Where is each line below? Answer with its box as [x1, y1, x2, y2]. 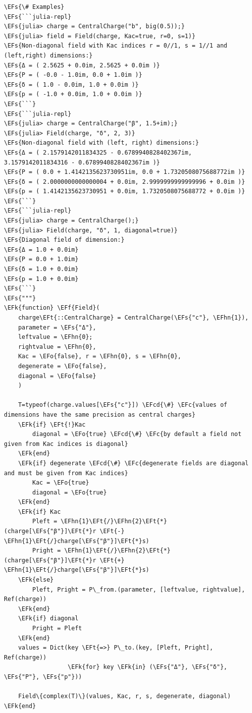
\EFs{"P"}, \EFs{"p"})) [4, 673, 82, 680]
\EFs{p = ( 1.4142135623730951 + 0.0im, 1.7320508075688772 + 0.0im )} [4, 188, 245, 195]
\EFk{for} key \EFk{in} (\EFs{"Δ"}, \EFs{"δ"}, [67, 663, 228, 671]
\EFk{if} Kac [18, 508, 61, 515]
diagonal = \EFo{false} [18, 372, 97, 380]
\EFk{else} [18, 576, 54, 584]
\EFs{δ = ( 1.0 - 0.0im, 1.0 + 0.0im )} [4, 81, 139, 88]
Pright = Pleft [32, 625, 82, 632]
